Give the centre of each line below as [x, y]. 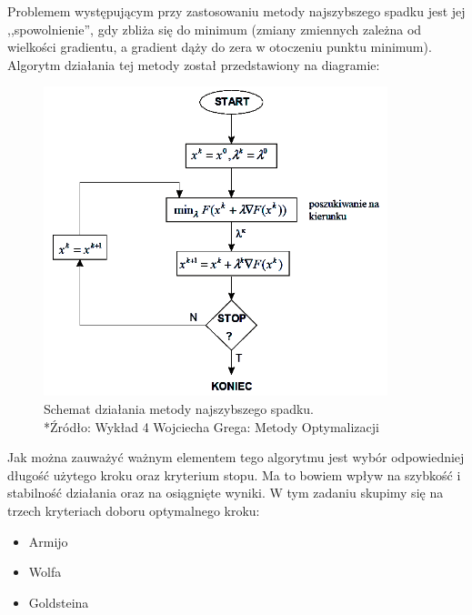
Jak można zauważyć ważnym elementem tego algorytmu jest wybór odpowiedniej [236, 457]
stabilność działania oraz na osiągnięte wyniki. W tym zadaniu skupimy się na [226, 493]
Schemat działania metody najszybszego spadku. [179, 408]
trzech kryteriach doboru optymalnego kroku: [134, 510]
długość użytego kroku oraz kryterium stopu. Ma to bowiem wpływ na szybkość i [234, 474]
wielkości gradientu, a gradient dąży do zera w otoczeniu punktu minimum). [220, 47]
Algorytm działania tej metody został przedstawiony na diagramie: [194, 64]
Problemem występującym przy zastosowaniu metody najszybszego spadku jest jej [236, 11]
